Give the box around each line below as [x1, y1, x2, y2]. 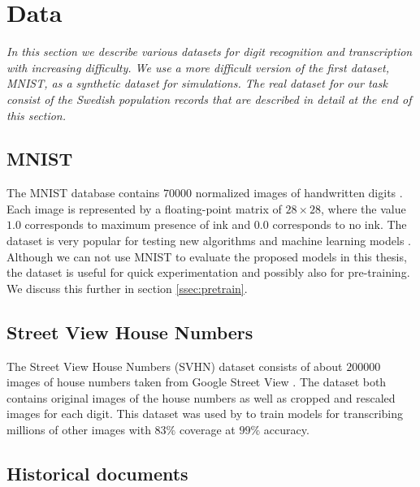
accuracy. [263, 421, 310, 438]
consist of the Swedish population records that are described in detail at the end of [6, 90, 412, 107]
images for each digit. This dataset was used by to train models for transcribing [6, 405, 404, 422]
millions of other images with [6, 421, 151, 438]
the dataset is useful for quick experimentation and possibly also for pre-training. [6, 264, 410, 281]
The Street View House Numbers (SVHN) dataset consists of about [6, 357, 343, 374]
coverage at [179, 421, 236, 438]
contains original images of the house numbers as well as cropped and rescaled [6, 389, 396, 406]
